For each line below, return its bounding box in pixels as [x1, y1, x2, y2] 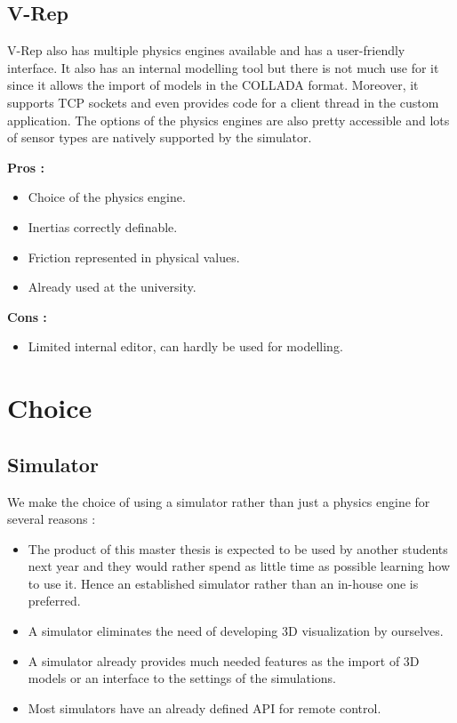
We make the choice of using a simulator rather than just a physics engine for [7, 492, 430, 510]
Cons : [7, 307, 47, 325]
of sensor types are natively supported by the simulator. [7, 128, 312, 147]
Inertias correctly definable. [28, 217, 178, 236]
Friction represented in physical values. [28, 247, 240, 266]
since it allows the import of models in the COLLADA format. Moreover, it [7, 76, 419, 94]
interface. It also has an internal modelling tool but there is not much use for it [7, 58, 439, 76]
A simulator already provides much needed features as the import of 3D [28, 651, 420, 670]
